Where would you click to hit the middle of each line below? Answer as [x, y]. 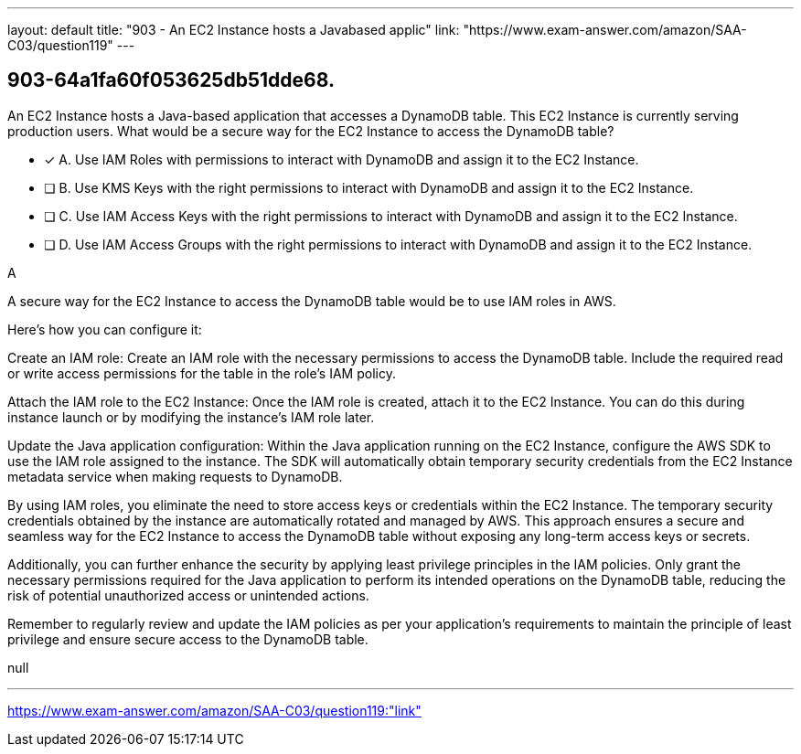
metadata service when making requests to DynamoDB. [175, 476]
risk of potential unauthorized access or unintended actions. [188, 595]
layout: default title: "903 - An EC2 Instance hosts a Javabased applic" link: [234, 30]
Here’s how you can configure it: [105, 329]
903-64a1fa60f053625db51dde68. [171, 80]
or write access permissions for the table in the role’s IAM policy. [202, 373]
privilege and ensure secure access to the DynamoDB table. [188, 639]
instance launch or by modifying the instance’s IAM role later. [191, 417]
